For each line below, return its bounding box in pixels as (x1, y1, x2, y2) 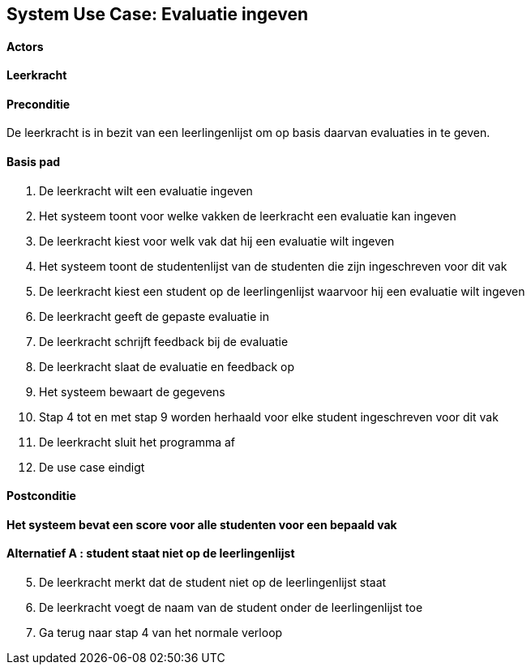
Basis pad (6, 155, 61, 169)
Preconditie (6, 96, 71, 111)
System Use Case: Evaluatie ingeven (6, 4, 309, 24)
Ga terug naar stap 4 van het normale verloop (39, 626, 283, 640)
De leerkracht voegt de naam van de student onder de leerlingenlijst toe (39, 600, 423, 615)
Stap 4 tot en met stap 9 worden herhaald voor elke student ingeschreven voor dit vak (39, 409, 499, 424)
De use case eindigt (39, 459, 145, 474)
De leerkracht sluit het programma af (39, 434, 236, 449)
